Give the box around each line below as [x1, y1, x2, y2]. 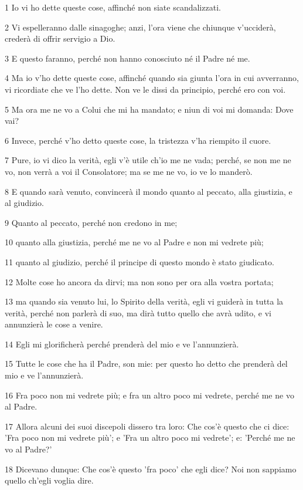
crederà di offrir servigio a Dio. [5, 32, 115, 45]
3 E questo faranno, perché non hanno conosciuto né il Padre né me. [5, 52, 250, 64]
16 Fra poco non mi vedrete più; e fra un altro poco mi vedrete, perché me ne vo [5, 388, 294, 401]
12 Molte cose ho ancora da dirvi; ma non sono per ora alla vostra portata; [5, 275, 274, 288]
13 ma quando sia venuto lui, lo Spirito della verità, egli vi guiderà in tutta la [5, 295, 284, 307]
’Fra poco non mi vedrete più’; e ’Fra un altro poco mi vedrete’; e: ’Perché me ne [5, 431, 295, 444]
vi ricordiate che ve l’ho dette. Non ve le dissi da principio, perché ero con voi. [5, 83, 286, 95]
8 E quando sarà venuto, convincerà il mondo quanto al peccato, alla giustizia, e [5, 185, 292, 197]
